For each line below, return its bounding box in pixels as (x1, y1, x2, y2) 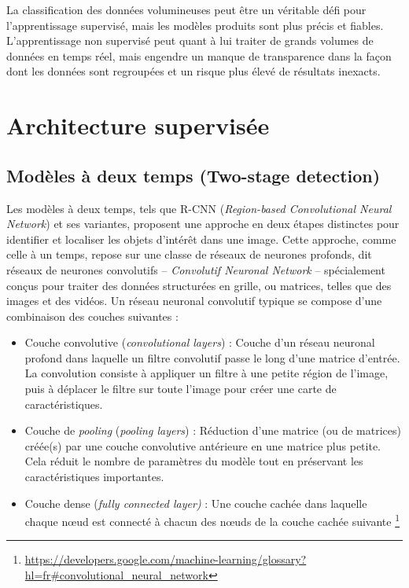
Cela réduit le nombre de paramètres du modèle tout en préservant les (24, 453, 363, 469)
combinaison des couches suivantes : (6, 307, 179, 324)
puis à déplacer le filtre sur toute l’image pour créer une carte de (24, 380, 337, 397)
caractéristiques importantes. (24, 469, 164, 485)
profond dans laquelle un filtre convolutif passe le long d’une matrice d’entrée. (24, 349, 400, 366)
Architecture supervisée (6, 109, 270, 141)
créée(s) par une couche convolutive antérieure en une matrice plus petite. (24, 437, 381, 454)
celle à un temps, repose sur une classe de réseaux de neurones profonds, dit (6, 246, 372, 263)
